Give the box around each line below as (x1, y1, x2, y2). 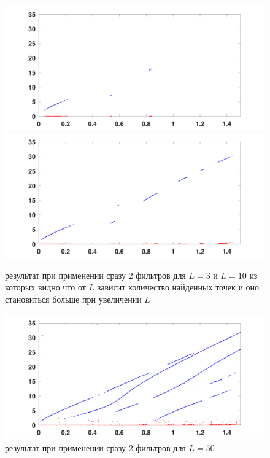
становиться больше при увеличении (5, 292, 142, 305)
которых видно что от (5, 281, 86, 293)
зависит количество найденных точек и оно (97, 281, 260, 293)
